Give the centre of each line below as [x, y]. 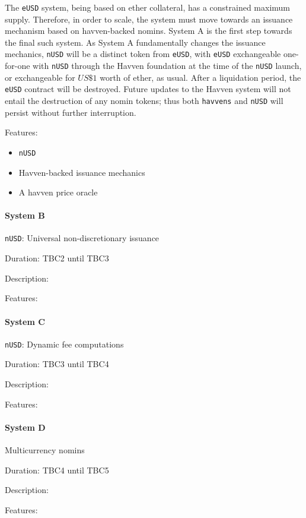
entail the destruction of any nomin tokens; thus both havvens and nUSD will [144, 100]
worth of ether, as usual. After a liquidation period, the [200, 77]
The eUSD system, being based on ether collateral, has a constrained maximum [148, 7]
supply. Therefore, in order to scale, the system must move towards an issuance [149, 19]
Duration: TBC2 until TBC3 [57, 258]
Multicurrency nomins [45, 449]
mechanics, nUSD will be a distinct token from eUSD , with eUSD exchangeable [143, 54]
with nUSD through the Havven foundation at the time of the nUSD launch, [167, 66]
